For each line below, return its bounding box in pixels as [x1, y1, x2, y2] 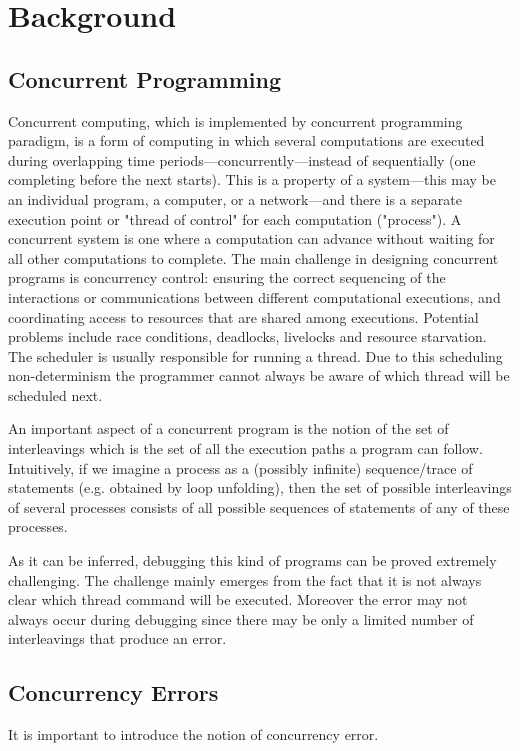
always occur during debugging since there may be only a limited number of [8, 608, 474, 629]
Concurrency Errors [8, 677, 219, 708]
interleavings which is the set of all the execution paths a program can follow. [8, 438, 483, 459]
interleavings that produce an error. [8, 628, 227, 649]
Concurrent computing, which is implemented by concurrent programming [8, 110, 463, 131]
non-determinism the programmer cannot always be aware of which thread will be [8, 365, 510, 386]
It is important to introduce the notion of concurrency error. [8, 724, 379, 745]
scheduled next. [8, 384, 103, 405]
